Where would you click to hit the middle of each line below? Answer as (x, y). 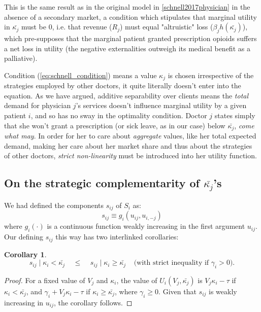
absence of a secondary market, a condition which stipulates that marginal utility (130, 16)
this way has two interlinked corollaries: (117, 237)
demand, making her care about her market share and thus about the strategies (128, 145)
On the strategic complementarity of (102, 183)
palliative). (21, 58)
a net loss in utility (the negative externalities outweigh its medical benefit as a (127, 48)
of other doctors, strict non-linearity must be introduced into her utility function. (130, 155)
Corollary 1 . (25, 254)
